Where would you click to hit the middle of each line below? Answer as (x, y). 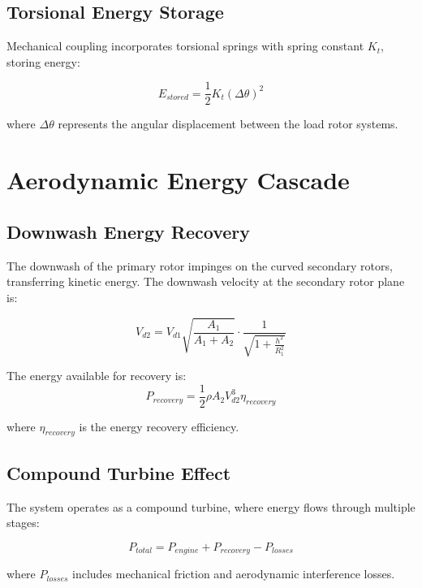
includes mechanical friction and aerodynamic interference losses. (234, 574)
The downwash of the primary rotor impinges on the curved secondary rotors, (200, 265)
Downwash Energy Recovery (128, 231)
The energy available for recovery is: (97, 376)
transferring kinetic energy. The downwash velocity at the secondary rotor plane (206, 281)
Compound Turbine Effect (119, 472)
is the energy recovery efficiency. (159, 426)
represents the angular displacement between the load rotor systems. (228, 124)
